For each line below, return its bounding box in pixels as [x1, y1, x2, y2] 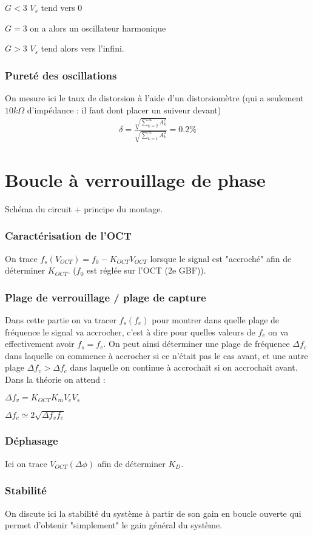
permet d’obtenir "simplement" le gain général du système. [5, 519, 223, 531]
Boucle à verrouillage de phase [5, 167, 266, 192]
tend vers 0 [41, 1, 82, 13]
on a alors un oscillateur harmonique [30, 21, 166, 34]
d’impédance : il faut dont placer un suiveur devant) [27, 103, 221, 116]
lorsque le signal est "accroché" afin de [150, 252, 292, 264]
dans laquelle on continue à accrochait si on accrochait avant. [70, 361, 298, 374]
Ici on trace [5, 457, 47, 469]
